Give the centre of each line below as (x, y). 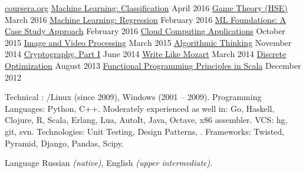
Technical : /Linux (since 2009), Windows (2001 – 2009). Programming (133, 97)
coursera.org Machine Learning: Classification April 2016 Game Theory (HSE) (146, 8)
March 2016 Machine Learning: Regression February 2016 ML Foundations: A (146, 19)
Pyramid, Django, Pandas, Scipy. (64, 143)
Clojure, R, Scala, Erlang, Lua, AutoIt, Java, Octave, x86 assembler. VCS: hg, (146, 120)
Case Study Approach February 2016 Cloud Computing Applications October (145, 31)
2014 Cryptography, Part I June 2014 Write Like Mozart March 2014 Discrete (146, 54)
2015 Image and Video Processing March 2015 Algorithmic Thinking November (148, 42)
